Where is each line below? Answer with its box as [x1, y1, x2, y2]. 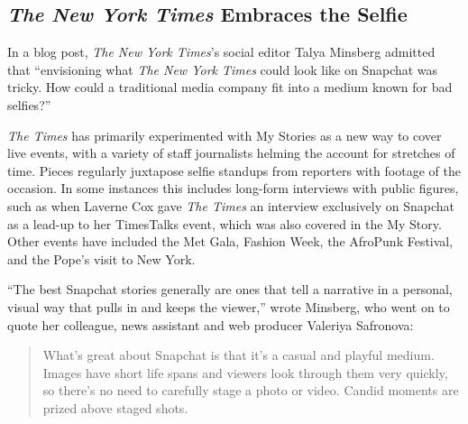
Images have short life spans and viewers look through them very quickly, [42, 363, 448, 382]
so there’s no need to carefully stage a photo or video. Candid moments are [42, 381, 459, 400]
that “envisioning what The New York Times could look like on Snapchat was [7, 60, 438, 78]
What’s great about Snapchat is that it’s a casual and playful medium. [42, 346, 435, 364]
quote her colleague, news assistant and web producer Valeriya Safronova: [7, 315, 414, 334]
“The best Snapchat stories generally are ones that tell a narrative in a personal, [7, 280, 453, 299]
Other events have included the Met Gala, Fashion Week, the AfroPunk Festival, [7, 232, 454, 251]
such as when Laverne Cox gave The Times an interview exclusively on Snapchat [7, 196, 454, 215]
